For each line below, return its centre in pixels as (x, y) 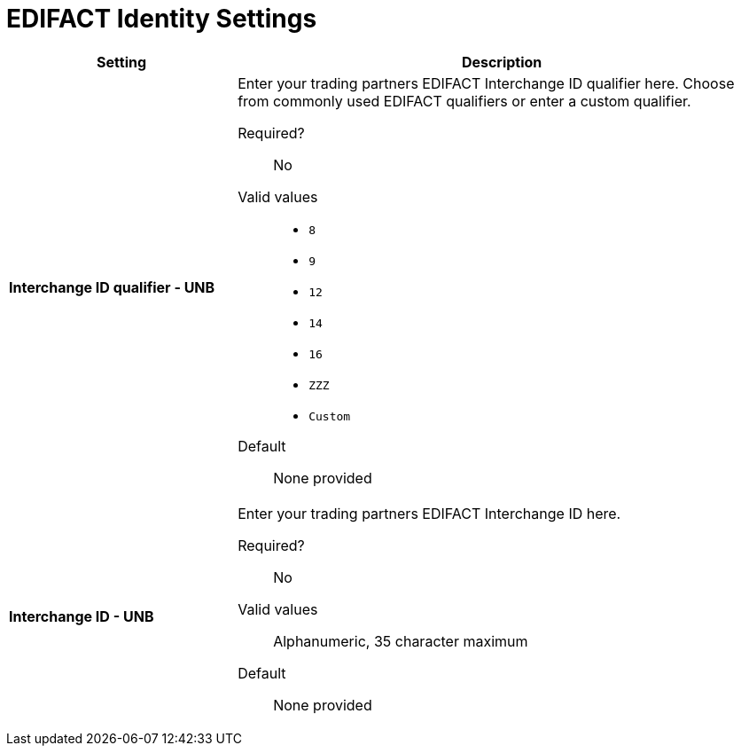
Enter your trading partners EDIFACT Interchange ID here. (429, 513)
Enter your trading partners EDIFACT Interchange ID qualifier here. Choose (486, 83)
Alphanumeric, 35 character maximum (401, 641)
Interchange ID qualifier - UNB (112, 288)
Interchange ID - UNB (82, 616)
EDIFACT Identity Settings (162, 19)
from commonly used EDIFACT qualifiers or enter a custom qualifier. (464, 101)
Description (502, 62)
